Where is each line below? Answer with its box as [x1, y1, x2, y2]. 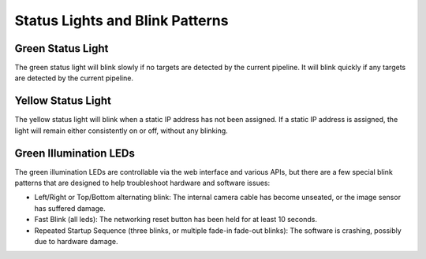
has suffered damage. [34, 203, 106, 213]
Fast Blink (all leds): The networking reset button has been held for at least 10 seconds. [34, 215, 317, 224]
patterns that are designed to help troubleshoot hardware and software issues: [14, 178, 271, 188]
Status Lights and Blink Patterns [14, 12, 229, 29]
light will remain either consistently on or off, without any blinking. [14, 126, 228, 135]
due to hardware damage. [34, 237, 118, 246]
